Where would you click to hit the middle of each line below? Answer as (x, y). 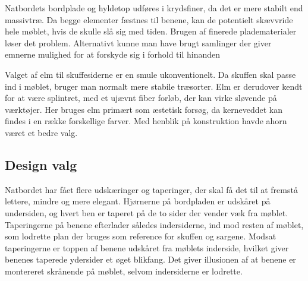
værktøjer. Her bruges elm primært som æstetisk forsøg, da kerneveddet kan (144, 109)
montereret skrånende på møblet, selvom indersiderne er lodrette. (124, 271)
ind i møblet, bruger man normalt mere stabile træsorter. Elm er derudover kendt (154, 86)
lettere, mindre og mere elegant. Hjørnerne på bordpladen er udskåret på (138, 201)
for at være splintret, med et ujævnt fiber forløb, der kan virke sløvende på (141, 98)
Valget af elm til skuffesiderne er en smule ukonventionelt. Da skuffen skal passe (150, 74)
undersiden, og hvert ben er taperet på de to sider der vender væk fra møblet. (147, 212)
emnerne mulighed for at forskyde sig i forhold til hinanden (113, 54)
